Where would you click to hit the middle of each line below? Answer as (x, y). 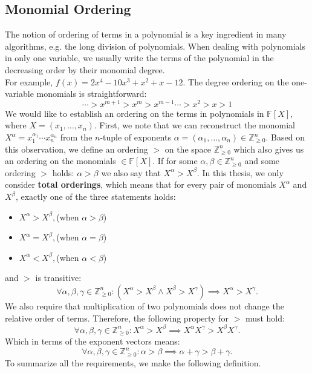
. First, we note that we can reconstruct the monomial (194, 125)
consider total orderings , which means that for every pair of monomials (141, 184)
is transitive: (58, 278)
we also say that (131, 172)
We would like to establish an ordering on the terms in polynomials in (135, 113)
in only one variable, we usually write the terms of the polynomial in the (139, 58)
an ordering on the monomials (60, 161)
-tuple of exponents (135, 137)
